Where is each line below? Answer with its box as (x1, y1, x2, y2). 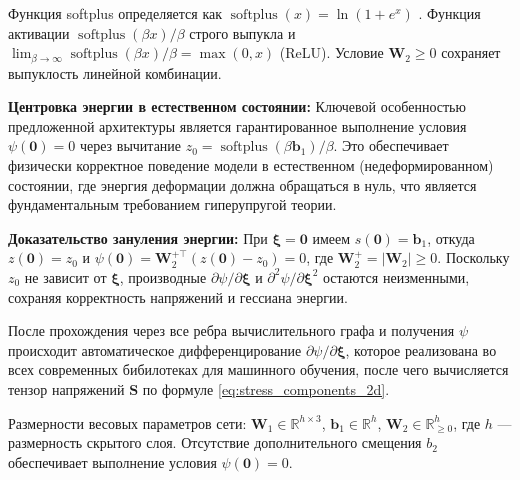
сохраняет (441, 42, 501, 63)
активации (8, 22, 70, 43)
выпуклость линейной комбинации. (8, 62, 222, 83)
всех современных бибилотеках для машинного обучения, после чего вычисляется (8, 359, 509, 380)
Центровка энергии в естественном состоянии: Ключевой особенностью (8, 96, 466, 117)
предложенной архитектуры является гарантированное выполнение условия (8, 115, 467, 136)
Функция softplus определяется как (8, 3, 223, 23)
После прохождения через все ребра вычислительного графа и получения (8, 320, 455, 341)
